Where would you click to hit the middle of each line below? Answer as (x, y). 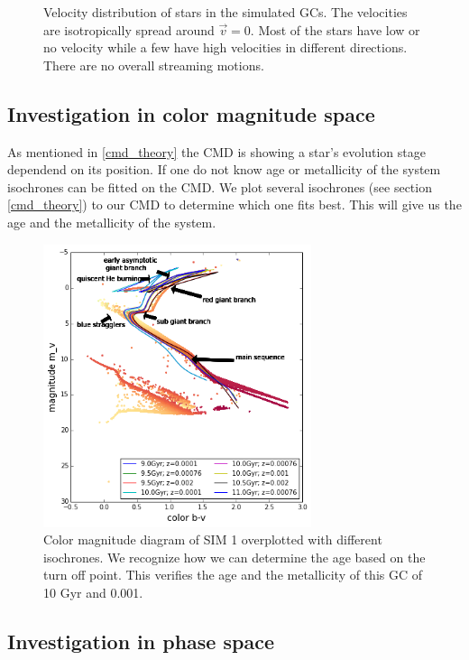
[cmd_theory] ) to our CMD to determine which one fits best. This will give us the (234, 205)
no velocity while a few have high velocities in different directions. (225, 47)
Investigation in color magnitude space (191, 113)
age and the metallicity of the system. (112, 222)
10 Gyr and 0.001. (93, 592)
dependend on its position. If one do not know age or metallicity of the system (224, 169)
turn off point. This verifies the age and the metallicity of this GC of (233, 575)
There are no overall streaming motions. (154, 65)
